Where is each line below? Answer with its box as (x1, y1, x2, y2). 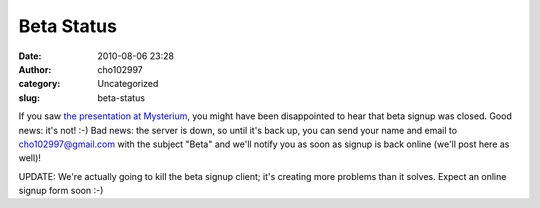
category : (18, 78, 61, 90)
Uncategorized (97, 78, 159, 90)
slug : (18, 91, 40, 104)
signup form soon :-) (18, 185, 104, 197)
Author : (18, 63, 52, 75)
